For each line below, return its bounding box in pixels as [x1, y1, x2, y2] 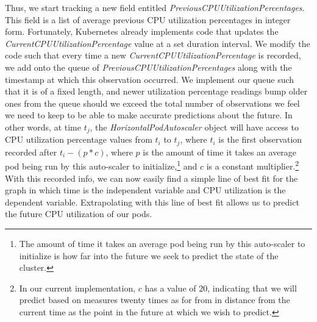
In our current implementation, [19, 281, 136, 294]
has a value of [144, 281, 196, 294]
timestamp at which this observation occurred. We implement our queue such [5, 73, 294, 85]
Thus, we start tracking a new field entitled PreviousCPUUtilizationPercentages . [5, 1, 305, 13]
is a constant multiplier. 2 [206, 158, 299, 173]
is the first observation [218, 133, 302, 146]
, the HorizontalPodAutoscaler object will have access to [90, 120, 299, 133]
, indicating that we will [207, 281, 297, 294]
